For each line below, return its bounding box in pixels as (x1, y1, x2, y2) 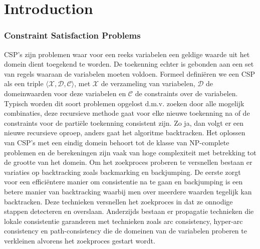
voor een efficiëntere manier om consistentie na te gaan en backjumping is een (4, 176, 243, 187)
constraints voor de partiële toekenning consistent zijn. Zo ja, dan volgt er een (4, 117, 244, 128)
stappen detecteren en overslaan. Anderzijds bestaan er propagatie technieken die (4, 206, 254, 216)
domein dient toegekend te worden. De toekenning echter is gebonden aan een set (4, 59, 254, 69)
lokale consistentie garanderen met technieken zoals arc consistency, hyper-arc (4, 215, 243, 226)
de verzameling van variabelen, (101, 78, 195, 89)
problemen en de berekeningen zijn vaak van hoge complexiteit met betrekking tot (4, 147, 256, 157)
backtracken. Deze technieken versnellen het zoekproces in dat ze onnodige (4, 196, 233, 206)
